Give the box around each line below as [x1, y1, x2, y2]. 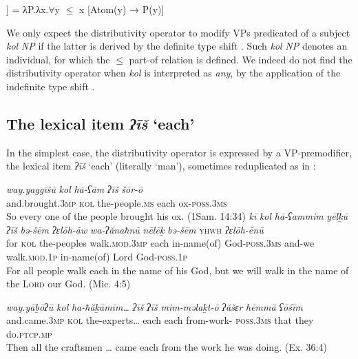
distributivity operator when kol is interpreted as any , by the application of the [6, 65, 341, 80]
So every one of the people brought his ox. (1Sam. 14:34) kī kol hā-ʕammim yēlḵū [6, 209, 348, 223]
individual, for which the [6, 52, 110, 66]
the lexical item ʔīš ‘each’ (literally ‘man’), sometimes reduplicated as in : [6, 158, 316, 173]
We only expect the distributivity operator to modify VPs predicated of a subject [6, 25, 350, 39]
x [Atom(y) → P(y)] [78, 2, 165, 16]
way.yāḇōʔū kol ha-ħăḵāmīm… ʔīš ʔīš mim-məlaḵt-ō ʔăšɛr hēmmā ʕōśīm [6, 299, 303, 314]
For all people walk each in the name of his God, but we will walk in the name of [6, 263, 349, 277]
